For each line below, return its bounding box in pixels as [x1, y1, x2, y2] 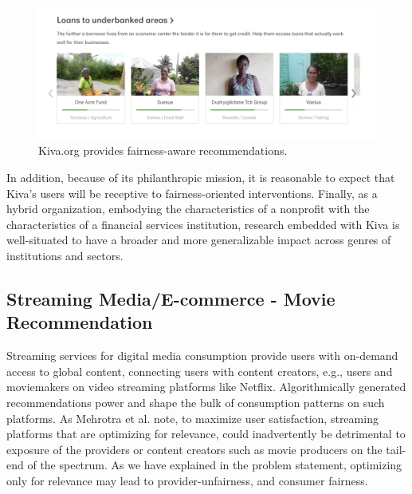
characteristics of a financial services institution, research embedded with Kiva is [6, 215, 400, 232]
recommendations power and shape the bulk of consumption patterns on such [6, 393, 385, 410]
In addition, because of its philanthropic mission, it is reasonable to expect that [6, 169, 395, 186]
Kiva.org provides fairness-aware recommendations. [38, 142, 288, 159]
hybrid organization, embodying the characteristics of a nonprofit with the [6, 200, 370, 217]
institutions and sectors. [6, 247, 124, 264]
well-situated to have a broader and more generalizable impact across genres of [6, 231, 391, 248]
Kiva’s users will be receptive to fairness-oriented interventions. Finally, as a [6, 184, 378, 201]
